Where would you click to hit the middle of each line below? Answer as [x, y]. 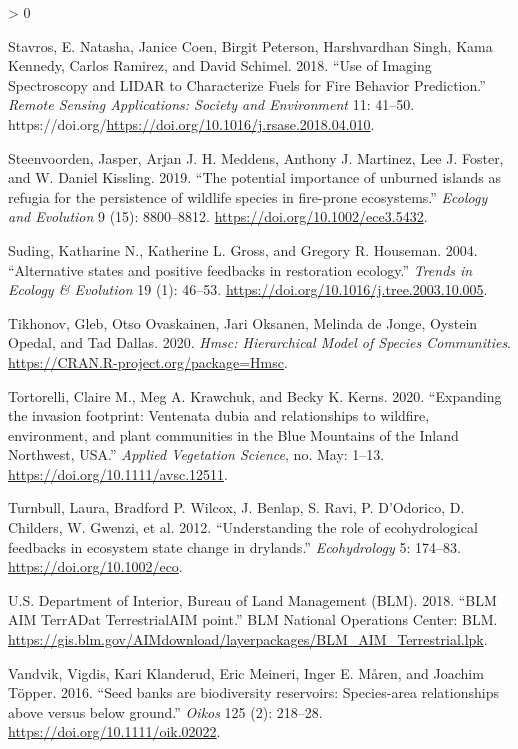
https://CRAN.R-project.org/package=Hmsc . [148, 361]
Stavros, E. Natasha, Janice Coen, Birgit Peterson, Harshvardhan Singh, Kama [250, 45]
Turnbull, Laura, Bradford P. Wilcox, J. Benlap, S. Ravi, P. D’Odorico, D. [236, 507]
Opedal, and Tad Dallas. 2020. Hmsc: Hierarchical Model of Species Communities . [260, 342]
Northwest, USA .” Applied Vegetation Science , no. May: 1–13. [196, 454]
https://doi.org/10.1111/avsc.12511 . [118, 473]
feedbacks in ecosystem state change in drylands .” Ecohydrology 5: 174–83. [234, 546]
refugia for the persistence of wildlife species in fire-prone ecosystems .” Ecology [248, 196]
